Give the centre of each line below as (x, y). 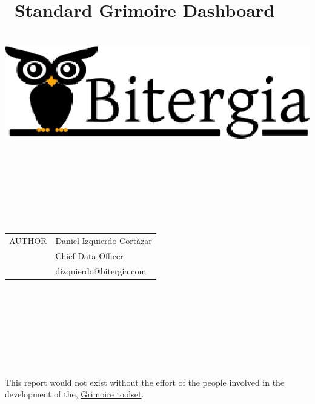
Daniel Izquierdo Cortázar (104, 241)
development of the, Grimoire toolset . (75, 394)
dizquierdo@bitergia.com (101, 270)
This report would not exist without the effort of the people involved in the (145, 382)
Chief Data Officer (89, 256)
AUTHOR (28, 241)
